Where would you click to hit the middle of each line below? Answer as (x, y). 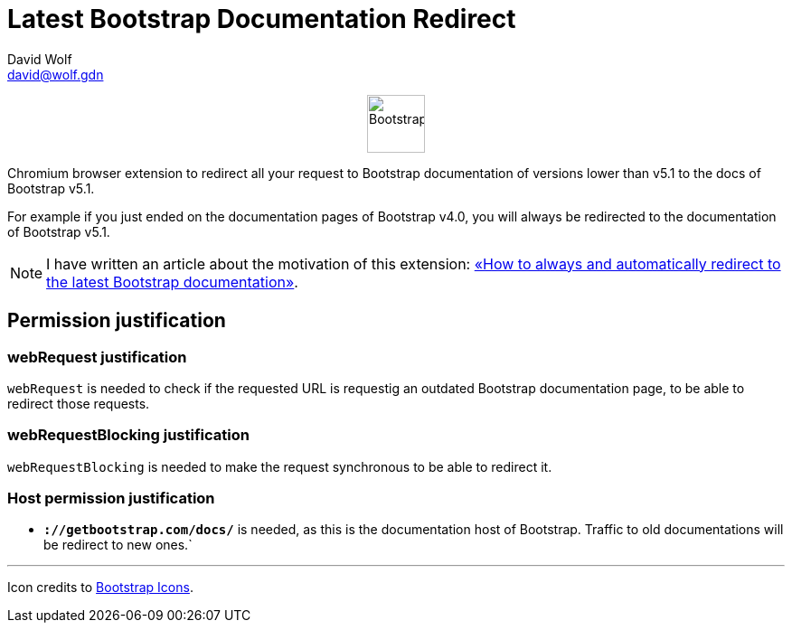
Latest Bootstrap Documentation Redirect (262, 19)
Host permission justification (111, 498)
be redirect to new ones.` (118, 545)
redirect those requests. (79, 403)
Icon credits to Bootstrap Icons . (100, 588)
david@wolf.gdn (56, 74)
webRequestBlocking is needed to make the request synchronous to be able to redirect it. (280, 466)
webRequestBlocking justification (128, 435)
